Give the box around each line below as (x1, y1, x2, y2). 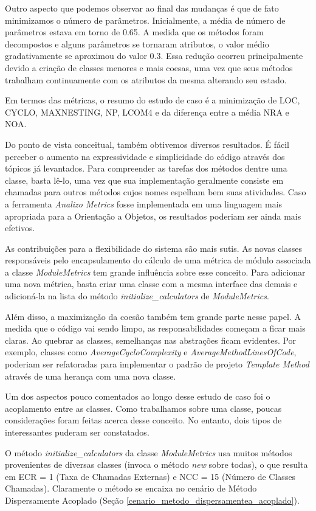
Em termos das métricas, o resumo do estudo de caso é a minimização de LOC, (5, 94, 300, 106)
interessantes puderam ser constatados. (5, 426, 149, 438)
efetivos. (5, 221, 35, 234)
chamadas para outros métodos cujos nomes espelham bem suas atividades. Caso (5, 186, 306, 198)
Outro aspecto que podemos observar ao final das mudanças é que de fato (5, 2, 279, 14)
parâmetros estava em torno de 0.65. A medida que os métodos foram (5, 26, 264, 38)
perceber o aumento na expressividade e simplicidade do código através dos (5, 150, 285, 162)
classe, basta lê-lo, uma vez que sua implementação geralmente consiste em (5, 173, 284, 186)
